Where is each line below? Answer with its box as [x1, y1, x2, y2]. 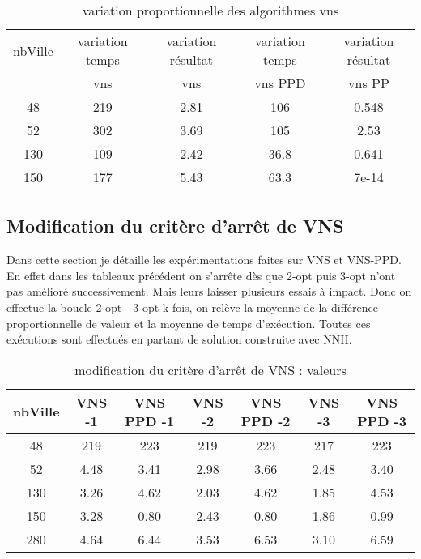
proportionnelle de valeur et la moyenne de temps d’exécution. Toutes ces [6, 314, 371, 331]
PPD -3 [357, 411, 406, 430]
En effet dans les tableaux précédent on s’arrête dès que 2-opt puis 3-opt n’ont [6, 267, 396, 284]
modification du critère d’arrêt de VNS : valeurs [74, 360, 347, 379]
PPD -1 [125, 411, 175, 430]
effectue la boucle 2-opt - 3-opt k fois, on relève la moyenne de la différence [6, 298, 378, 315]
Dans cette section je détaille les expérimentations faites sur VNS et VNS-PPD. [6, 251, 402, 268]
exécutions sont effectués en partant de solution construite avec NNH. [6, 331, 352, 348]
